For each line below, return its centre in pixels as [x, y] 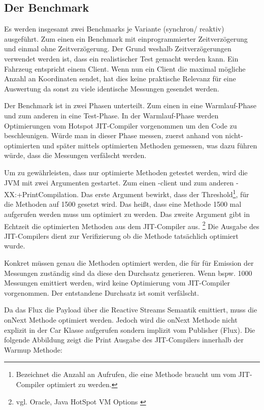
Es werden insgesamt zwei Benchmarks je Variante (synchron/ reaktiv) [114, 29]
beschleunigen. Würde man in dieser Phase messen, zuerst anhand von [113, 135]
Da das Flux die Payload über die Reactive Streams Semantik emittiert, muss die [131, 310]
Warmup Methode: [33, 349]
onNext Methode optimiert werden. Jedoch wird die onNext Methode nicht [121, 319]
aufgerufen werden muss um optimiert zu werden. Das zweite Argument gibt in [127, 214]
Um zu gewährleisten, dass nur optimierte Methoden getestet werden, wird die [126, 172]
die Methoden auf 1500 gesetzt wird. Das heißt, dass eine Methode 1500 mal [123, 204]
